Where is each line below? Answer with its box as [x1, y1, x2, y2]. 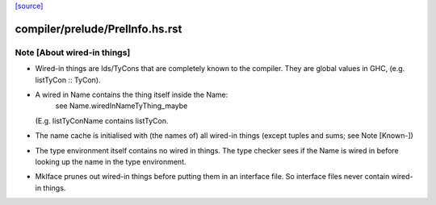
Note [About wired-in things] [15, 47, 131, 58]
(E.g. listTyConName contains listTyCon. [35, 115, 169, 125]
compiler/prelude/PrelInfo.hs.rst [15, 22, 182, 36]
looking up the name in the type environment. [35, 157, 187, 166]
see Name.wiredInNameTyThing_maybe [55, 101, 188, 111]
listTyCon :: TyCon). [35, 75, 101, 85]
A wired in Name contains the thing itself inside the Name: [35, 90, 228, 99]
